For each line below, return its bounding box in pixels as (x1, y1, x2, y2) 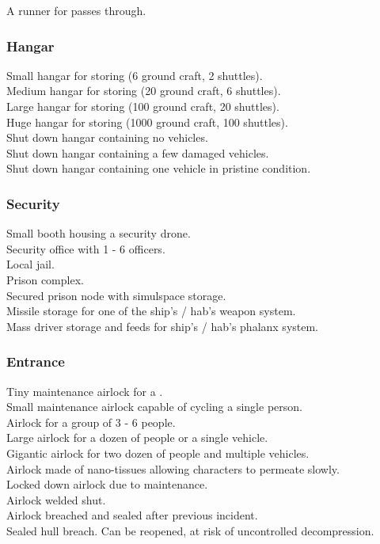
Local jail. (6, 256, 55, 272)
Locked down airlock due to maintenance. (6, 476, 208, 493)
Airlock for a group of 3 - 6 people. (6, 413, 176, 430)
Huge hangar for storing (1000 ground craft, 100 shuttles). (6, 113, 288, 130)
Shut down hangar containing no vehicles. (6, 129, 208, 146)
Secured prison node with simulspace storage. (6, 287, 226, 303)
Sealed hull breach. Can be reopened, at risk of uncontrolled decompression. (6, 522, 374, 538)
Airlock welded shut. (6, 491, 106, 508)
